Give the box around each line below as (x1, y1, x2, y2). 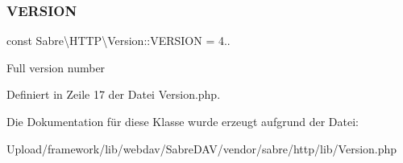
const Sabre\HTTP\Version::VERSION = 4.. (6, 32, 231, 49)
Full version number (6, 59, 106, 75)
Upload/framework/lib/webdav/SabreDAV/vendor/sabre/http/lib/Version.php (6, 140, 397, 157)
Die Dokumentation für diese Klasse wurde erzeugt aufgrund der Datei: (6, 113, 359, 129)
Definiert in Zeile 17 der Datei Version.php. (6, 86, 221, 103)
